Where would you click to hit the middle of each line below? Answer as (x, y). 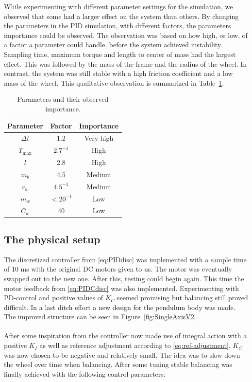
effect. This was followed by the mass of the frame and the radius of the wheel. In (126, 64)
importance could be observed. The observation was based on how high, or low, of (126, 35)
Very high (99, 138)
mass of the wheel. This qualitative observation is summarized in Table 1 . (114, 82)
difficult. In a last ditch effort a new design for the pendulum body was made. (120, 307)
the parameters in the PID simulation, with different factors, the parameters (118, 26)
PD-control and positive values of (53, 298)
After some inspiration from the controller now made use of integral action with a (126, 336)
